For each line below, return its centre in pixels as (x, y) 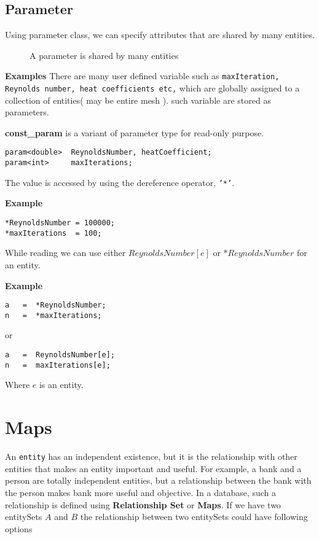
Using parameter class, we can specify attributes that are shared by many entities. (160, 35)
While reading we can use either (65, 253)
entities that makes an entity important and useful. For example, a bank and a (153, 468)
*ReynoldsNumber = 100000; (60, 223)
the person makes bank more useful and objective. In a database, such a (141, 492)
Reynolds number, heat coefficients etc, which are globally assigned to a (152, 88)
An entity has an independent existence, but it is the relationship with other (151, 456)
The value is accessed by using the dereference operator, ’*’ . (120, 182)
